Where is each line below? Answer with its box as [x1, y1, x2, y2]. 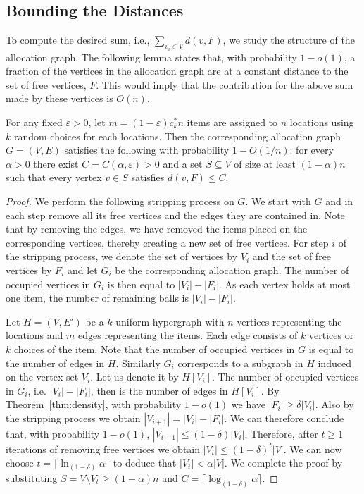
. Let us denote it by [90, 369, 179, 384]
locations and [6, 328, 63, 342]
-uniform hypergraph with [112, 314, 225, 328]
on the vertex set [6, 369, 79, 384]
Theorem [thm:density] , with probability [6, 397, 182, 412]
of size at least [234, 156, 296, 171]
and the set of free [252, 249, 332, 264]
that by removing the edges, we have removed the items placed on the [6, 221, 308, 236]
